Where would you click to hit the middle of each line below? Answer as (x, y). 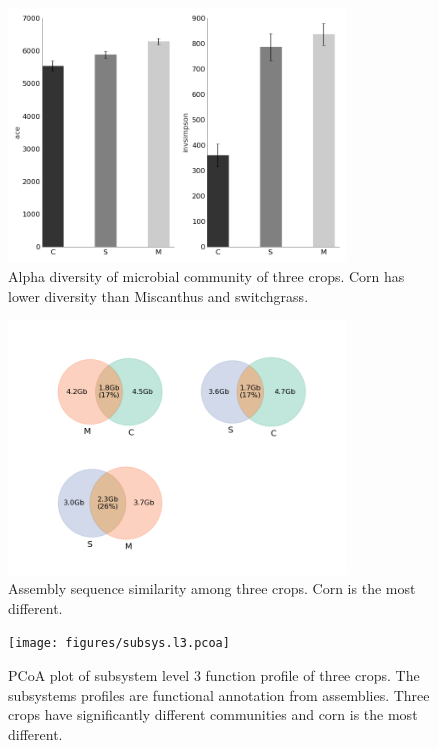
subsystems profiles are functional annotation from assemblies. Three (219, 694)
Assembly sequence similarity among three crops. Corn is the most (212, 588)
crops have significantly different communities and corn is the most (213, 714)
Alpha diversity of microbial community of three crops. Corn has (206, 275)
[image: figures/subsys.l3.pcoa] (119, 643)
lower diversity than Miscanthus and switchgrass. (158, 295)
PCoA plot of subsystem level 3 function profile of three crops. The (214, 675)
